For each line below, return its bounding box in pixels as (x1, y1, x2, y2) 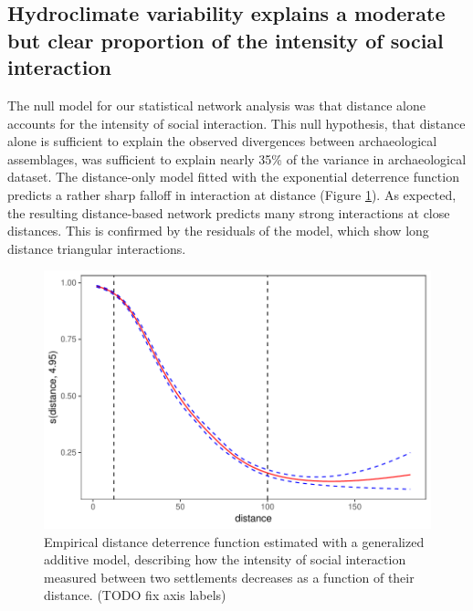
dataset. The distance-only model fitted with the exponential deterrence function (7, 167, 459, 186)
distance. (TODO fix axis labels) (44, 585, 226, 605)
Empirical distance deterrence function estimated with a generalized (44, 532, 425, 551)
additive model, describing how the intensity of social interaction (44, 550, 406, 569)
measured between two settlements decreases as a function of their (44, 567, 415, 586)
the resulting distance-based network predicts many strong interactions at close (7, 203, 450, 222)
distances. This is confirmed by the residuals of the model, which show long (7, 221, 429, 240)
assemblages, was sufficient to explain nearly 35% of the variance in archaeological (7, 149, 467, 168)
